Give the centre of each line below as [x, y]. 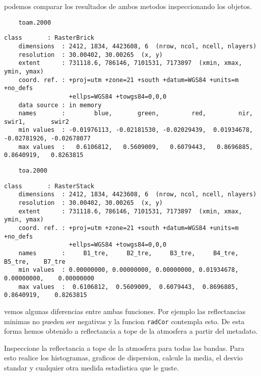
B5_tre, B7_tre [35, 261]
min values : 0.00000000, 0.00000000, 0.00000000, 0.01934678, [128, 270]
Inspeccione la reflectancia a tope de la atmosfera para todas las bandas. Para [124, 348]
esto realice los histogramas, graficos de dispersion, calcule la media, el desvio [123, 358]
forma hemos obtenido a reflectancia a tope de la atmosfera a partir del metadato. [131, 331]
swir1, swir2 [37, 122]
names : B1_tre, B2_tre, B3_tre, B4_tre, [128, 253]
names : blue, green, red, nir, [136, 114]
